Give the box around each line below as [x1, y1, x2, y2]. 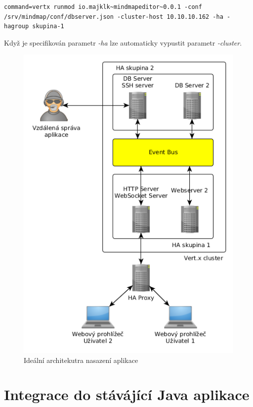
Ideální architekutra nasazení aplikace [24, 355, 138, 365]
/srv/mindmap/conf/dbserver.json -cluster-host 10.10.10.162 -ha [4, 13, 223, 20]
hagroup [4, 23, 29, 30]
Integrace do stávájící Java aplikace [4, 384, 250, 404]
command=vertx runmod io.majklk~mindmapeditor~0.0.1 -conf [4, 3, 202, 10]
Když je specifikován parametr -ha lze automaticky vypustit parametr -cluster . [4, 37, 242, 48]
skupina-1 [32, 23, 64, 30]
